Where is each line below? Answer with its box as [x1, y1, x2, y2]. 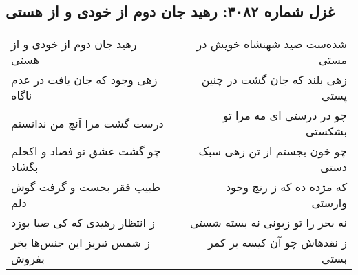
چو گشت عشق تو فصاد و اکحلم [11, 143, 161, 159]
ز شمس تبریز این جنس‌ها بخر [11, 234, 150, 251]
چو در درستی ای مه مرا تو [222, 107, 347, 124]
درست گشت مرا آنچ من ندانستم [11, 115, 164, 131]
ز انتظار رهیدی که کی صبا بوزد [11, 214, 156, 231]
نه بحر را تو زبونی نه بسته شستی [189, 214, 347, 231]
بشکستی [306, 123, 347, 140]
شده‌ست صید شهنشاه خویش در [196, 36, 347, 52]
